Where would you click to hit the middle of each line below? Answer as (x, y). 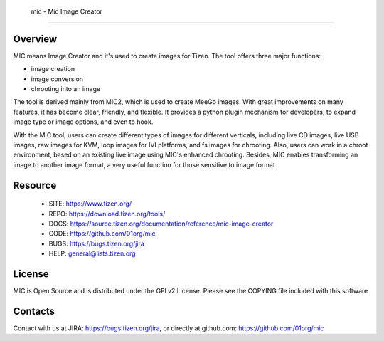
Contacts (34, 311)
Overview (35, 39)
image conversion (57, 79)
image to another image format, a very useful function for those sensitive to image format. (145, 164)
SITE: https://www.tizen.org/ (90, 204)
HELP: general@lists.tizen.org (92, 253)
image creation (53, 69)
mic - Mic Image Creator (67, 11)
